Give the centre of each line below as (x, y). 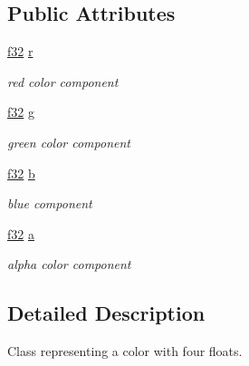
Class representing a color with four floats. (125, 351)
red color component (63, 81)
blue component (50, 203)
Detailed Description (106, 313)
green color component (69, 142)
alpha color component (69, 264)
